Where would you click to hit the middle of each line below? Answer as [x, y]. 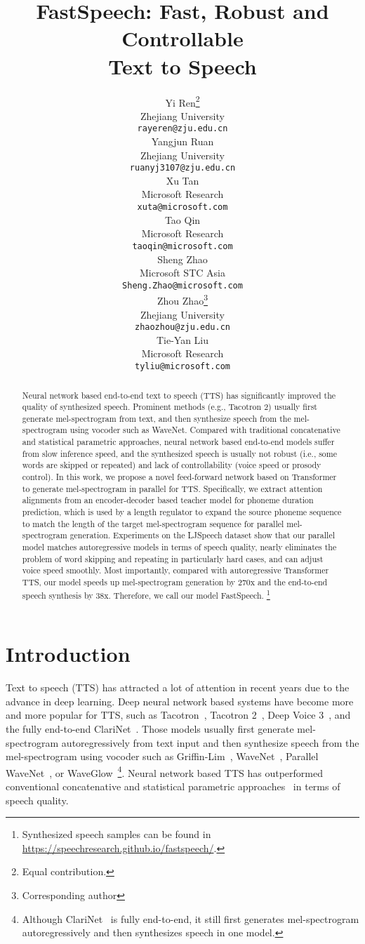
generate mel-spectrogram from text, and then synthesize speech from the [157, 418]
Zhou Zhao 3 [182, 300]
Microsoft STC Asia [182, 273]
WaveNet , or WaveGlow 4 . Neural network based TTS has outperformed [164, 771]
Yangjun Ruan [182, 141]
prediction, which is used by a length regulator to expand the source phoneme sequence [182, 512]
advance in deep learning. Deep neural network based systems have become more [180, 701]
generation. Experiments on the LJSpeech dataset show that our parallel [203, 535]
